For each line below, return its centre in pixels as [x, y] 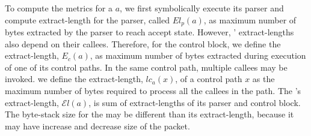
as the [263, 79]
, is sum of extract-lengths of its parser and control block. [195, 102]
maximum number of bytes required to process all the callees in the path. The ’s [153, 91]
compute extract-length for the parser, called [88, 19]
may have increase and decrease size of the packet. [97, 126]
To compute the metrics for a [59, 8]
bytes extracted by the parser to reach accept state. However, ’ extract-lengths [149, 32]
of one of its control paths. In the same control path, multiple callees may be [146, 67]
